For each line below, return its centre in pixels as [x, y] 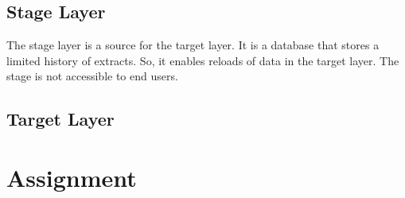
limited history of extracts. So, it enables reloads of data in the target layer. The [203, 60]
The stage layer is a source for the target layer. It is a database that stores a [193, 45]
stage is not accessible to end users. [92, 76]
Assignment [72, 177]
